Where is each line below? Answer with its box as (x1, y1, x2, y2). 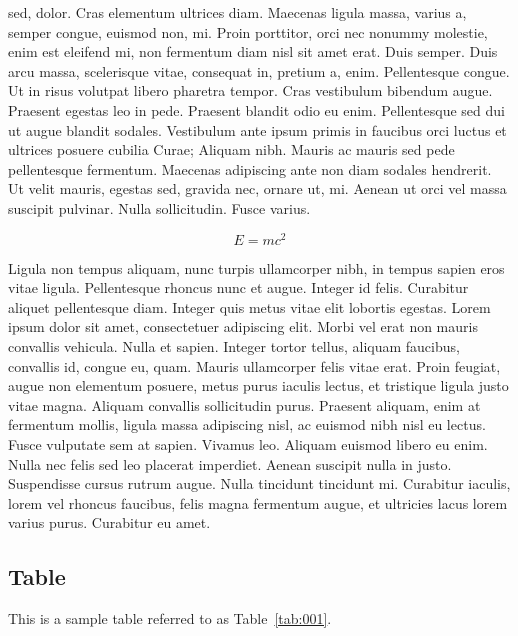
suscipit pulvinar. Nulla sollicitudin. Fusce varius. (8, 197, 311, 218)
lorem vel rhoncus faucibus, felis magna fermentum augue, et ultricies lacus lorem (8, 492, 508, 513)
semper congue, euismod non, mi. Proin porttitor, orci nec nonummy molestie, (8, 21, 488, 42)
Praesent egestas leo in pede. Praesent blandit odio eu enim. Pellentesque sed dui (8, 99, 505, 120)
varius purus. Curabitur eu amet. (8, 512, 211, 533)
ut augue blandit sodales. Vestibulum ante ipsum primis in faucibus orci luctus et (8, 119, 507, 140)
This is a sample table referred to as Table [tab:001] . (8, 608, 332, 629)
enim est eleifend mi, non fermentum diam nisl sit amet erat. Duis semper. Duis (8, 41, 498, 62)
